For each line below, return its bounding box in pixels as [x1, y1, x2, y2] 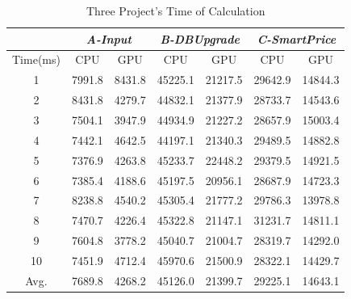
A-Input [86, 30, 132, 47]
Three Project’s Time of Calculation [86, 2, 265, 19]
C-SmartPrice [257, 30, 336, 47]
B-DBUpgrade [160, 30, 240, 47]
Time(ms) [12, 51, 61, 68]
